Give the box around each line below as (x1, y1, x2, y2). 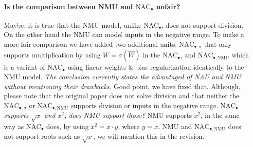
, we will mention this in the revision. (93, 131, 205, 141)
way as (4, 121, 24, 131)
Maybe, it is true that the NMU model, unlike (4, 19, 142, 30)
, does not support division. (161, 19, 243, 30)
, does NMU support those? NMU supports (64, 110, 192, 120)
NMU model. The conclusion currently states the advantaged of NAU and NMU (4, 72, 241, 82)
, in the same (200, 110, 239, 120)
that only (204, 38, 232, 49)
